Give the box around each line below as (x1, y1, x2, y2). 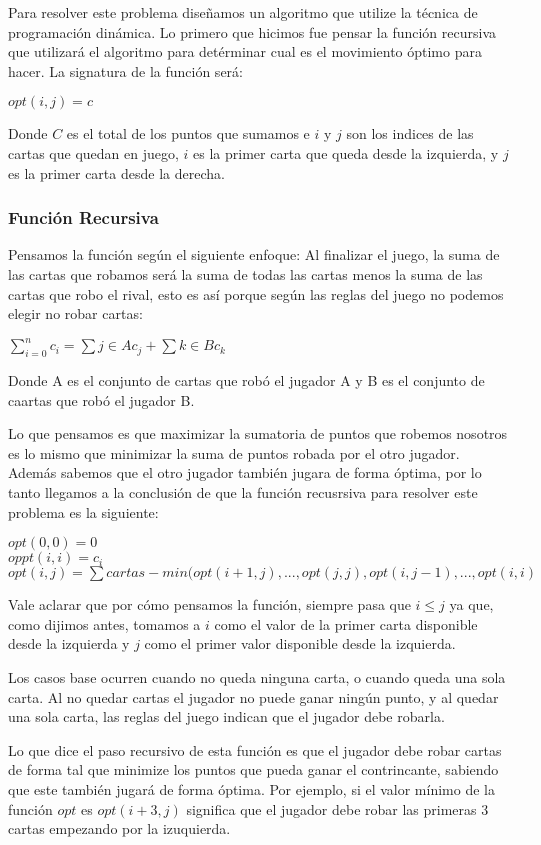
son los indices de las (346, 123, 474, 144)
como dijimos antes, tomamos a (8, 613, 201, 634)
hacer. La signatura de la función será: (8, 60, 243, 81)
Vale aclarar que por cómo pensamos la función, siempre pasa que (8, 594, 411, 615)
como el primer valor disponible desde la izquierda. (144, 633, 456, 654)
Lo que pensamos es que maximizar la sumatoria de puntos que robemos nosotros (8, 423, 508, 444)
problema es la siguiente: (8, 501, 159, 522)
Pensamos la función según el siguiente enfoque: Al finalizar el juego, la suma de (8, 244, 500, 265)
